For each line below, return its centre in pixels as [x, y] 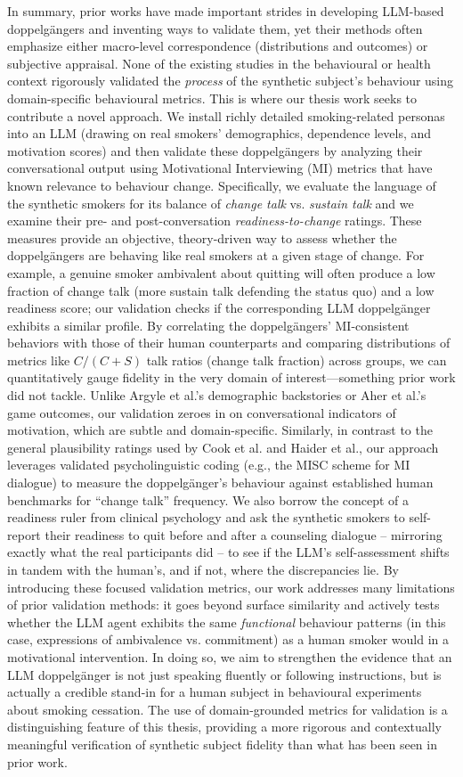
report [24, 534]
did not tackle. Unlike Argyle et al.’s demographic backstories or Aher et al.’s [217, 395]
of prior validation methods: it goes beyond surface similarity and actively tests [223, 605]
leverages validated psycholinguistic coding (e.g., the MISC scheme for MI [209, 465]
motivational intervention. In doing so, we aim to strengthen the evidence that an [230, 656]
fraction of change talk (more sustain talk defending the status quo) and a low [221, 290]
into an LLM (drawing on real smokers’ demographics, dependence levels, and [219, 133]
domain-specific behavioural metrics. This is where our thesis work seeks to [212, 98]
